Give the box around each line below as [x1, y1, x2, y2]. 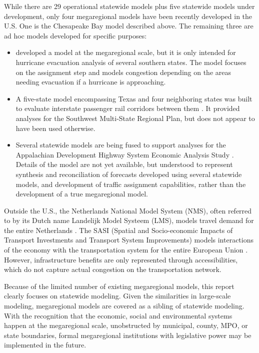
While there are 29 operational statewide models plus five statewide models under [4, 1, 255, 11]
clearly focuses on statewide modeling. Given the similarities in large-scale [4, 290, 231, 301]
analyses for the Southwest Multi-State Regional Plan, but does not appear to [15, 112, 255, 123]
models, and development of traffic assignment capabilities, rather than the [15, 178, 246, 189]
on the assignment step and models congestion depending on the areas [15, 66, 231, 77]
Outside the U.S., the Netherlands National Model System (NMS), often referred [4, 205, 252, 215]
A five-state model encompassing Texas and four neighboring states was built [15, 93, 252, 103]
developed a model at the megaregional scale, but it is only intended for [15, 47, 236, 57]
